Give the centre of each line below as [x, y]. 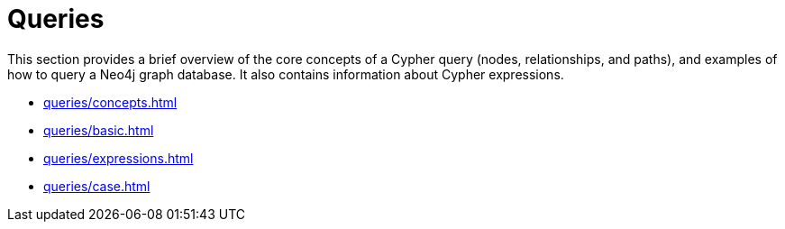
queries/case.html [97, 186]
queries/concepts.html [110, 102]
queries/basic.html [99, 130]
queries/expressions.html [119, 158]
